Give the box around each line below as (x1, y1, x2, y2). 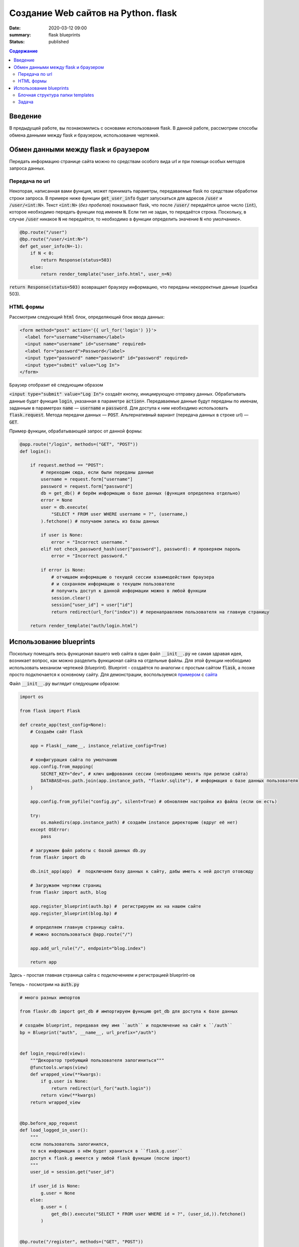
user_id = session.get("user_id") (30, 1169, 115, 1175)
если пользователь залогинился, (30, 1141, 110, 1147)
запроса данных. (9, 165, 45, 172)
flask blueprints (48, 31, 81, 37)
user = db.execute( (40, 504, 88, 510)
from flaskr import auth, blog (30, 889, 107, 895)
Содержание (9, 48, 38, 54)
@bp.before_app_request (19, 1120, 78, 1126)
